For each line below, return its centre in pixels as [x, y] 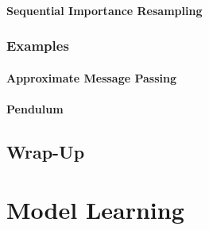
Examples [38, 46]
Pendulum [35, 108]
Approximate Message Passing [92, 77]
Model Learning [95, 210]
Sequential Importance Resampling [104, 10]
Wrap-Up [46, 151]
